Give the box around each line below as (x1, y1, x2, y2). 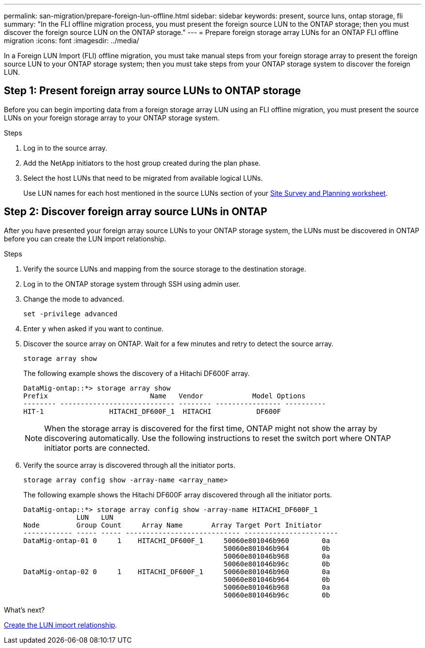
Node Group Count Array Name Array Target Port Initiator (23, 521, 322, 529)
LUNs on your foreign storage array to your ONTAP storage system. (4, 113, 220, 122)
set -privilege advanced (23, 309, 117, 318)
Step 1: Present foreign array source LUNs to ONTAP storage (4, 85, 301, 97)
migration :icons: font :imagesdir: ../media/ (4, 36, 139, 45)
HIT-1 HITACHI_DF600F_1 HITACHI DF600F (23, 407, 281, 415)
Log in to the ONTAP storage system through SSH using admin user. (23, 279, 241, 288)
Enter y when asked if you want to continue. (23, 324, 164, 333)
